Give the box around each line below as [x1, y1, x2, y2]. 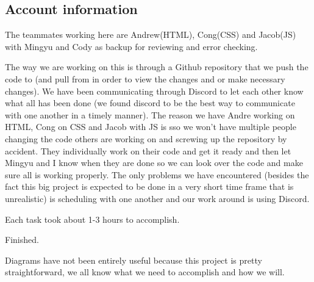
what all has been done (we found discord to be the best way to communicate [5, 96, 295, 109]
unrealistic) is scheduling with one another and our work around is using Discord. [5, 192, 310, 204]
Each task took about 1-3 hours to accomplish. [5, 212, 180, 225]
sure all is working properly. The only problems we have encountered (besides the [5, 168, 309, 181]
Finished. [5, 233, 39, 246]
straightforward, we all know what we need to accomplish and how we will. [5, 266, 285, 278]
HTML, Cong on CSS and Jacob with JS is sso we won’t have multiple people [5, 120, 296, 133]
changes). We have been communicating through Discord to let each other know [5, 84, 304, 97]
